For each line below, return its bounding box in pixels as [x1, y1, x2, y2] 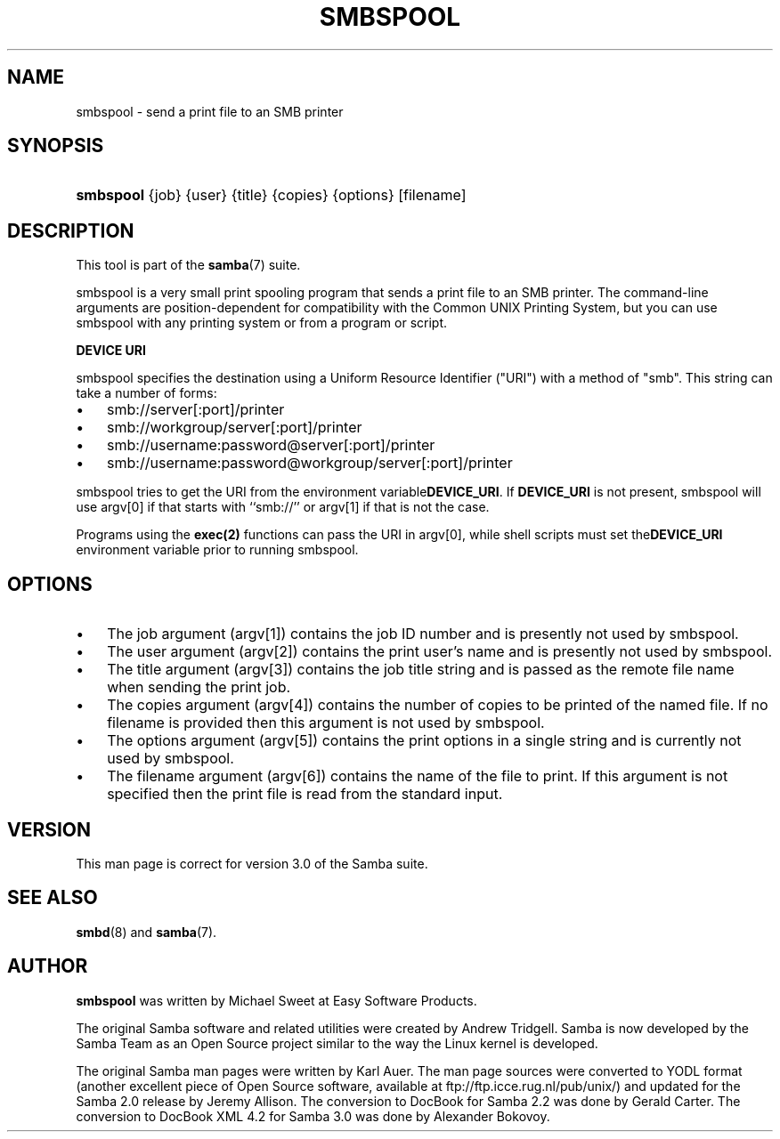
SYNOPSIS [7, 134, 104, 158]
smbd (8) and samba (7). [76, 924, 217, 940]
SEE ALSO [7, 886, 98, 909]
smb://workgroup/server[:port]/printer [107, 418, 362, 437]
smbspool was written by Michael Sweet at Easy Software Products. [76, 992, 477, 1008]
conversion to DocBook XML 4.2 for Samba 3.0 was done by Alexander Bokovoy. [76, 1108, 550, 1124]
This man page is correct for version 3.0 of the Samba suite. [76, 855, 428, 871]
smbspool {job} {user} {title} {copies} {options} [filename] [76, 186, 467, 205]
